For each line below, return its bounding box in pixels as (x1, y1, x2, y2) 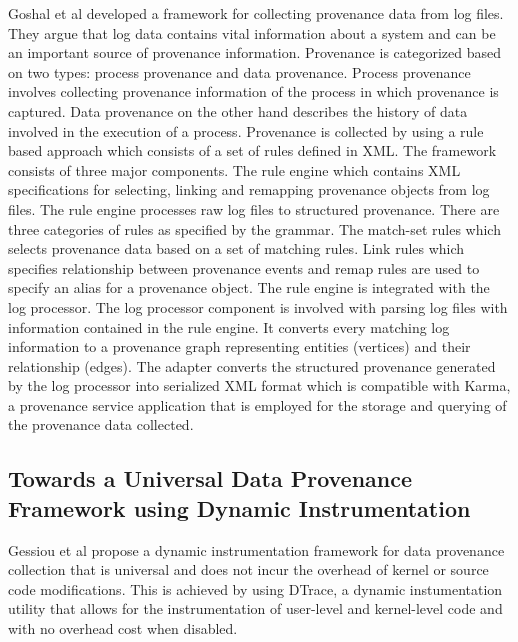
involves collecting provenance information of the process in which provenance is (8, 81, 499, 102)
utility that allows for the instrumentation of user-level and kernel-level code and (8, 598, 503, 619)
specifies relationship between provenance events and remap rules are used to (8, 257, 480, 278)
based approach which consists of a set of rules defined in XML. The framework (8, 140, 497, 161)
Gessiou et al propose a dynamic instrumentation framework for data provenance (8, 539, 505, 560)
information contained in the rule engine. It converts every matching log (8, 316, 450, 337)
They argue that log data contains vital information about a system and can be (8, 22, 496, 43)
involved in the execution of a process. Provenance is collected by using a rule (8, 120, 484, 141)
